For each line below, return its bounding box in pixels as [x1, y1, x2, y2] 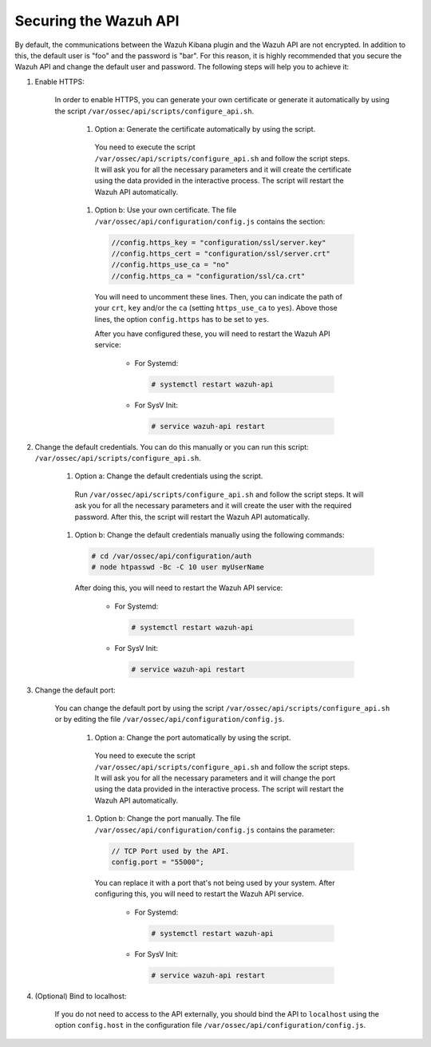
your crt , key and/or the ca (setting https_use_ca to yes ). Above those [94, 303, 338, 313]
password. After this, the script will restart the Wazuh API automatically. [74, 512, 310, 522]
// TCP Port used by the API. [111, 847, 230, 855]
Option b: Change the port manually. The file [94, 814, 241, 823]
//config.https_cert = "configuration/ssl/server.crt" [111, 249, 330, 258]
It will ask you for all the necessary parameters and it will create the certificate [94, 165, 352, 175]
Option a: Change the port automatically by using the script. [94, 732, 291, 742]
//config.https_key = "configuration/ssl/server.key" [111, 238, 326, 247]
